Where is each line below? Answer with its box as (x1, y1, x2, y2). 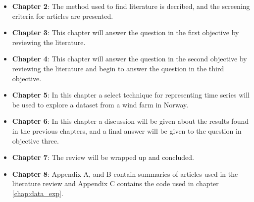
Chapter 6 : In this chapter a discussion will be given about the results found (12, 116, 249, 126)
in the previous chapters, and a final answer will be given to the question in (12, 125, 242, 136)
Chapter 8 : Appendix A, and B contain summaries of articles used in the (12, 168, 238, 179)
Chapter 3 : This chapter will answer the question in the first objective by (12, 27, 239, 38)
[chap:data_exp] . (12, 188, 63, 198)
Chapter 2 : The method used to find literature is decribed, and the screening (12, 1, 250, 11)
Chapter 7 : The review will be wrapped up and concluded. (12, 152, 194, 162)
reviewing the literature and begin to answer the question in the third (12, 63, 224, 73)
